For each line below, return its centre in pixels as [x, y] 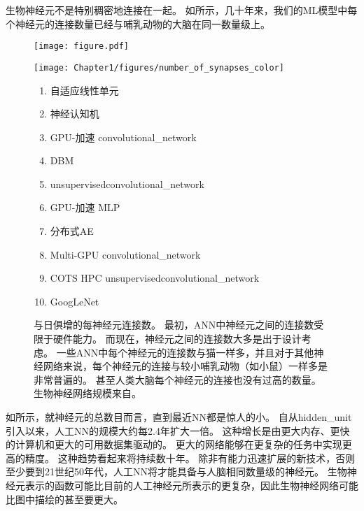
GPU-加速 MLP [85, 207]
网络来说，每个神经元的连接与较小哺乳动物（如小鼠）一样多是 [185, 366]
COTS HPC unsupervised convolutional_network [155, 278]
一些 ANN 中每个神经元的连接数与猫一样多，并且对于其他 [185, 352]
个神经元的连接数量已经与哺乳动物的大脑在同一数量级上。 [138, 23]
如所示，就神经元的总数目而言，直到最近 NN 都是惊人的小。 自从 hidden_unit [179, 417]
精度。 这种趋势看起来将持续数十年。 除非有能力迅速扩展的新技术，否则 [190, 458]
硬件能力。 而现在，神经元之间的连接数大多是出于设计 [177, 339]
